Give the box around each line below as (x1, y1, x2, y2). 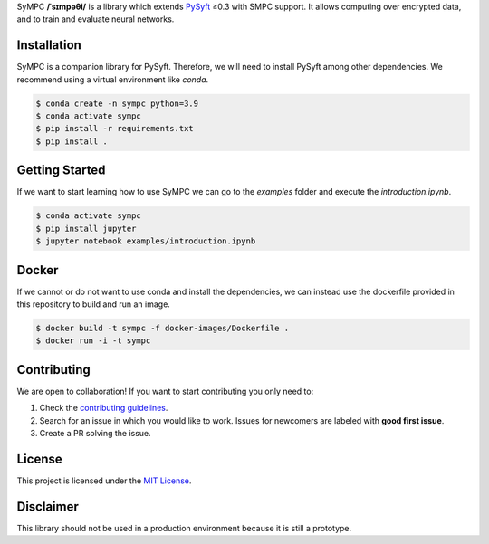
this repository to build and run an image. (16, 299, 171, 310)
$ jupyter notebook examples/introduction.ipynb (35, 236, 256, 246)
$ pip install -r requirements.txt (35, 123, 194, 134)
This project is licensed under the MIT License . (16, 475, 192, 486)
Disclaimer (16, 499, 79, 514)
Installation (16, 37, 81, 53)
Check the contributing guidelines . (39, 403, 168, 414)
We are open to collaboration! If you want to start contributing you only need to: (16, 386, 314, 396)
